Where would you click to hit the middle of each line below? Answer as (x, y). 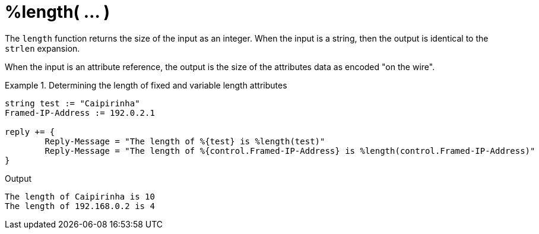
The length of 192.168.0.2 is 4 (80, 206)
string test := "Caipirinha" (72, 103)
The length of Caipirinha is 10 (80, 196)
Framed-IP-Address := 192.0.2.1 (80, 113)
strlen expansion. (42, 48)
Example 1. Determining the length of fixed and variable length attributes (146, 85)
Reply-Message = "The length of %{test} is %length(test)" (185, 141)
